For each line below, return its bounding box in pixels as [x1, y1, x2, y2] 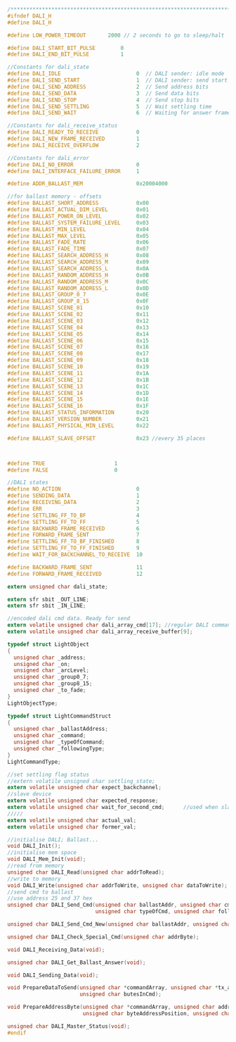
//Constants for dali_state [7, 63, 90, 71]
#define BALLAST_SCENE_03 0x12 [7, 317, 150, 325]
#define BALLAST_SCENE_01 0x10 [7, 304, 150, 312]
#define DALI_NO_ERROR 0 [7, 161, 140, 168]
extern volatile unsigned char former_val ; [7, 823, 137, 830]
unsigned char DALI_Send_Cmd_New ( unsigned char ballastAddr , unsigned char [7, 921, 234, 928]
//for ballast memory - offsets [7, 193, 102, 200]
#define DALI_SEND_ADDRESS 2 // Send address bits [7, 83, 209, 90]
